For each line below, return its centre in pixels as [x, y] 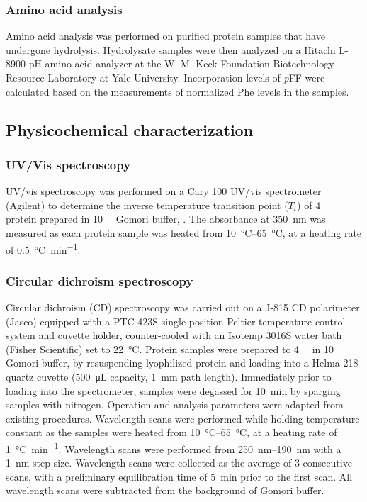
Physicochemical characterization [130, 129]
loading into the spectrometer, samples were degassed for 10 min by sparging [173, 390]
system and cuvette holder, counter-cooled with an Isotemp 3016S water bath [174, 335]
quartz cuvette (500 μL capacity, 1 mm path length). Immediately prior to [169, 376]
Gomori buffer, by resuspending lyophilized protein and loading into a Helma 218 [182, 363]
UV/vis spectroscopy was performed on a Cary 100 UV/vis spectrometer [164, 191]
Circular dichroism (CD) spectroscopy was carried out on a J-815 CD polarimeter [183, 307]
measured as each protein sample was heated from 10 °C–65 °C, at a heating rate [184, 232]
